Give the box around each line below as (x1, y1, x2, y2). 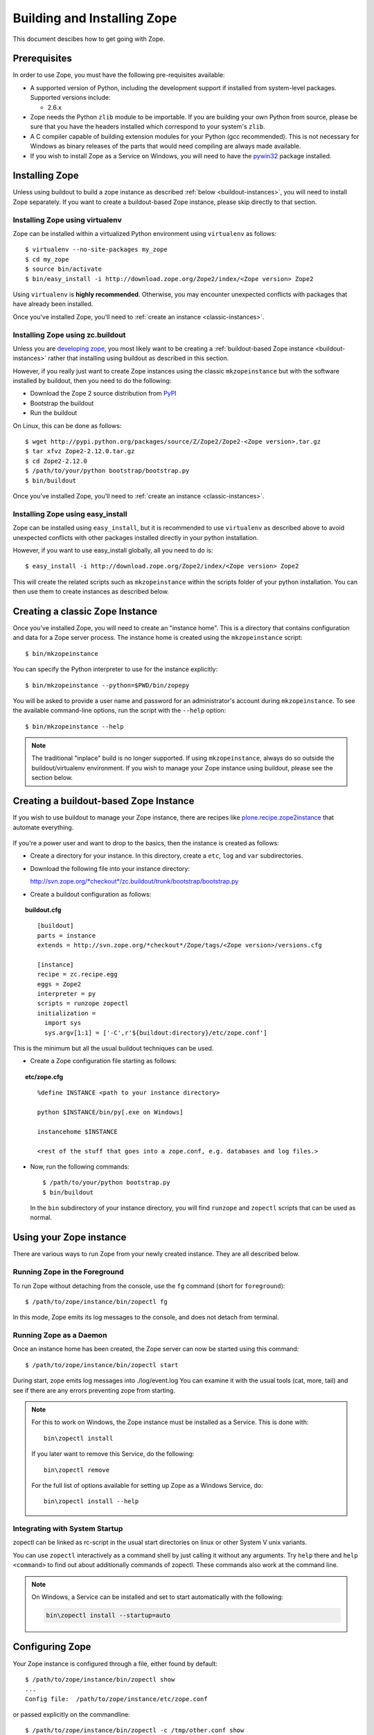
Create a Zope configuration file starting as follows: (30, 1057, 177, 1065)
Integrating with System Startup (12, 1524, 123, 1534)
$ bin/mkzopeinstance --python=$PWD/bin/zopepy (25, 681, 190, 689)
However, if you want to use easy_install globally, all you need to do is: (12, 545, 213, 555)
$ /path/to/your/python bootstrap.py (42, 1178, 171, 1187)
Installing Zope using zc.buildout (12, 330, 126, 339)
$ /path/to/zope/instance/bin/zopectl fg (25, 1298, 168, 1305)
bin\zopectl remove (44, 1466, 110, 1474)
